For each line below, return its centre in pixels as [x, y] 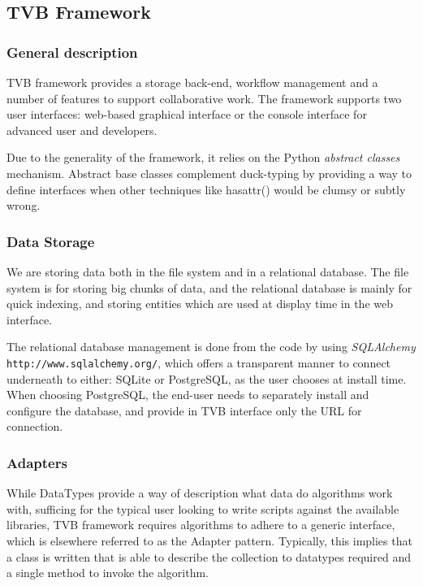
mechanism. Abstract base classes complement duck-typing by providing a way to [209, 173]
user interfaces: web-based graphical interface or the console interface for [187, 114]
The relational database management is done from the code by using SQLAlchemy [211, 347]
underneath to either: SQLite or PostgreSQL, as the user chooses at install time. [207, 378]
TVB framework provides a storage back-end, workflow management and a [192, 82]
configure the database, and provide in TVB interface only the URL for [184, 410]
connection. [35, 426]
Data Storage [51, 241]
